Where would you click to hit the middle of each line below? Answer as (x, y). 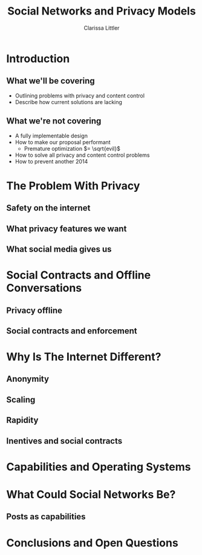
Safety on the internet (48, 208)
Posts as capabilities (46, 517)
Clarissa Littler (102, 28)
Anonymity (28, 379)
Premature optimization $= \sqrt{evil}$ (72, 148)
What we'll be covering (50, 81)
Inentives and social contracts (64, 441)
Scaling (21, 400)
